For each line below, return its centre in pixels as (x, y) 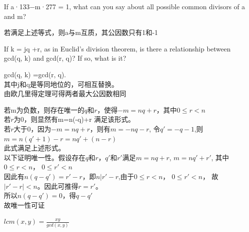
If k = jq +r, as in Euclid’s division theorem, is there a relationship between (117, 48)
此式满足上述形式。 (34, 148)
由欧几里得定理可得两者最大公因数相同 (65, 93)
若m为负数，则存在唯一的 (44, 109)
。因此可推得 (58, 186)
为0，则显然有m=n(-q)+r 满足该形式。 (74, 119)
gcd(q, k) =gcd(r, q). (35, 74)
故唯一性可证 (24, 205)
